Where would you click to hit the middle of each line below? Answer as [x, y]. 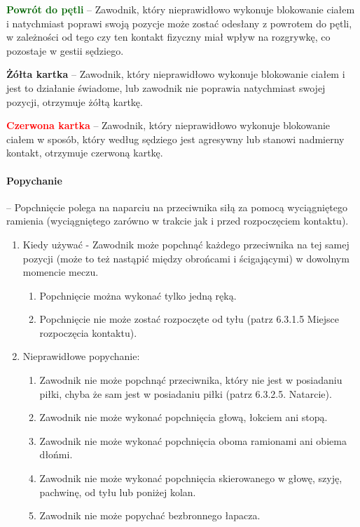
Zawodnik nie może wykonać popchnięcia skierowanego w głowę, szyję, [191, 478]
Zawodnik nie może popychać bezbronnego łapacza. [150, 515]
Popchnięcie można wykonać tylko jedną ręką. [138, 295]
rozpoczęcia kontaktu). [88, 332]
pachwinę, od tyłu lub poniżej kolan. [118, 492]
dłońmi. [56, 454]
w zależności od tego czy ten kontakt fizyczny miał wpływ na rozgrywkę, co [168, 37]
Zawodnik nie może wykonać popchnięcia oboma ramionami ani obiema [193, 440]
